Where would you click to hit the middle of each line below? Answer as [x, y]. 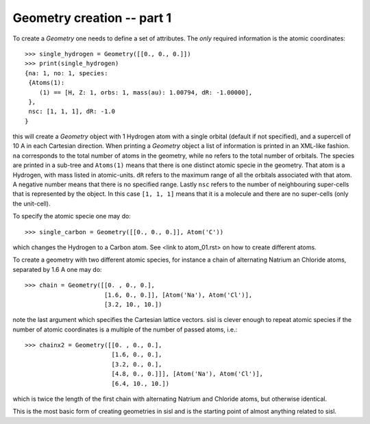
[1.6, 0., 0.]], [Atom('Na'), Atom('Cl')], [178, 295]
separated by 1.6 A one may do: [57, 269]
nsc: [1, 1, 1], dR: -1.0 [72, 112]
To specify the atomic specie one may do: [72, 216]
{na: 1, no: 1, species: [66, 73]
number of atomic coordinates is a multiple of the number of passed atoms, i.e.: [125, 329]
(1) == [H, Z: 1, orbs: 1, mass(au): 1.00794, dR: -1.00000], [146, 92]
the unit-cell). [32, 203]
